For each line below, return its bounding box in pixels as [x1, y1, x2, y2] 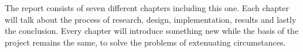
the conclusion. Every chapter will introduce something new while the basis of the [5, 25, 299, 37]
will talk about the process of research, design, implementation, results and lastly [5, 13, 297, 25]
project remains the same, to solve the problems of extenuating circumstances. [5, 36, 286, 48]
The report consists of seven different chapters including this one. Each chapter [5, 2, 290, 13]
